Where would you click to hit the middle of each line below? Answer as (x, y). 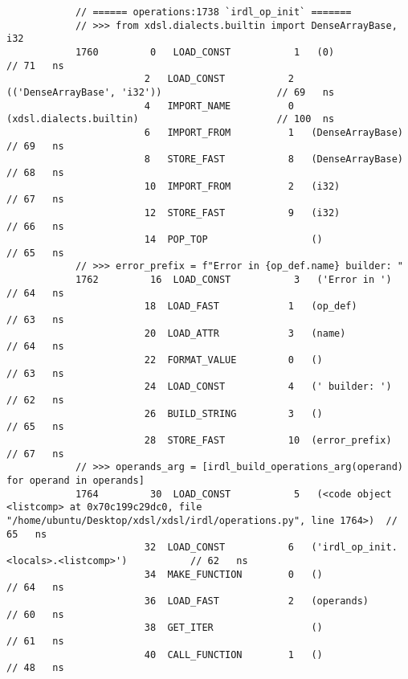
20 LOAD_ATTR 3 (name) (245, 333)
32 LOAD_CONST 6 (219, 548)
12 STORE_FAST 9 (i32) (242, 213)
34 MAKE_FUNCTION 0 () (233, 574)
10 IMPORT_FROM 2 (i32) (242, 186)
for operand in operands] (75, 480)
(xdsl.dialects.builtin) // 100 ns (171, 119)
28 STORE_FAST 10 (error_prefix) (268, 440)
